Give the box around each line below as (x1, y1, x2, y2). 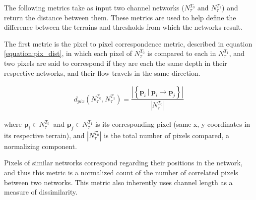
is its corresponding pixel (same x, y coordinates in (95, 119, 251, 129)
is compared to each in (147, 48, 216, 58)
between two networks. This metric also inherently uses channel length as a (4, 177, 233, 187)
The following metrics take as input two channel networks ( (4, 2, 185, 12)
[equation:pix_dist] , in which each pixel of (4, 48, 132, 58)
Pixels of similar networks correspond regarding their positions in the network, (4, 157, 243, 168)
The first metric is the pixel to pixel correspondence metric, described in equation (4, 38, 253, 49)
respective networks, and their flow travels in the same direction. (4, 67, 200, 78)
